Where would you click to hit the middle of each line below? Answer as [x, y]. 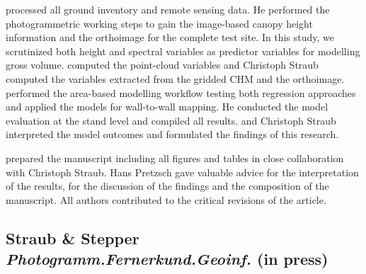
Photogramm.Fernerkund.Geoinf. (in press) [167, 259]
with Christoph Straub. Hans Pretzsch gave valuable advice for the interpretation [182, 172]
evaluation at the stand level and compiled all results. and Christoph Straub [171, 120]
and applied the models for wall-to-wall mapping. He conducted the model [167, 107]
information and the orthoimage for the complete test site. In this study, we [170, 37]
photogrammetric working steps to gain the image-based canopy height [159, 23]
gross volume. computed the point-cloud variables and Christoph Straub [162, 65]
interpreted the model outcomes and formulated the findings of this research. [172, 134]
